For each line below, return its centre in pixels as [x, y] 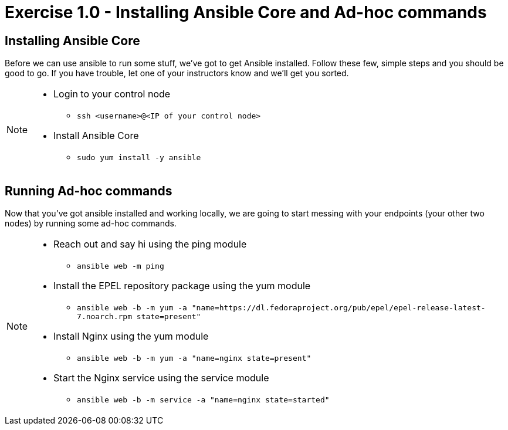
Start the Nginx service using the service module [161, 378]
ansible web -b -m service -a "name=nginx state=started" [203, 400]
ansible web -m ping [121, 266]
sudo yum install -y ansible [139, 158]
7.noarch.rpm [104, 317]
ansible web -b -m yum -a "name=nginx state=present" [194, 358]
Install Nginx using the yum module [131, 336]
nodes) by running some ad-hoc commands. [91, 224]
